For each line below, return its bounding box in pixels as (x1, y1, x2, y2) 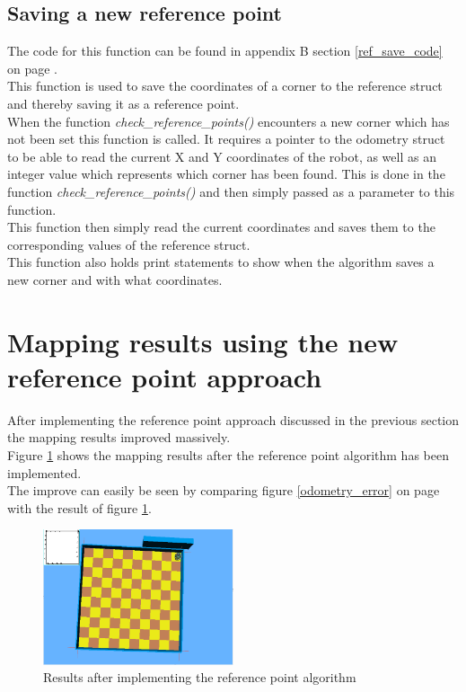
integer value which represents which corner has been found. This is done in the (7, 164, 445, 183)
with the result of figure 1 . (7, 498, 152, 517)
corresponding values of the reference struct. (7, 235, 251, 253)
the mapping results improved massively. (7, 428, 231, 447)
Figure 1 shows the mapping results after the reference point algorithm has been (7, 446, 449, 465)
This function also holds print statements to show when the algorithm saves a (7, 253, 435, 271)
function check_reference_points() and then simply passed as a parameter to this (7, 182, 455, 200)
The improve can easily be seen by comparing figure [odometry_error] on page (7, 481, 440, 500)
